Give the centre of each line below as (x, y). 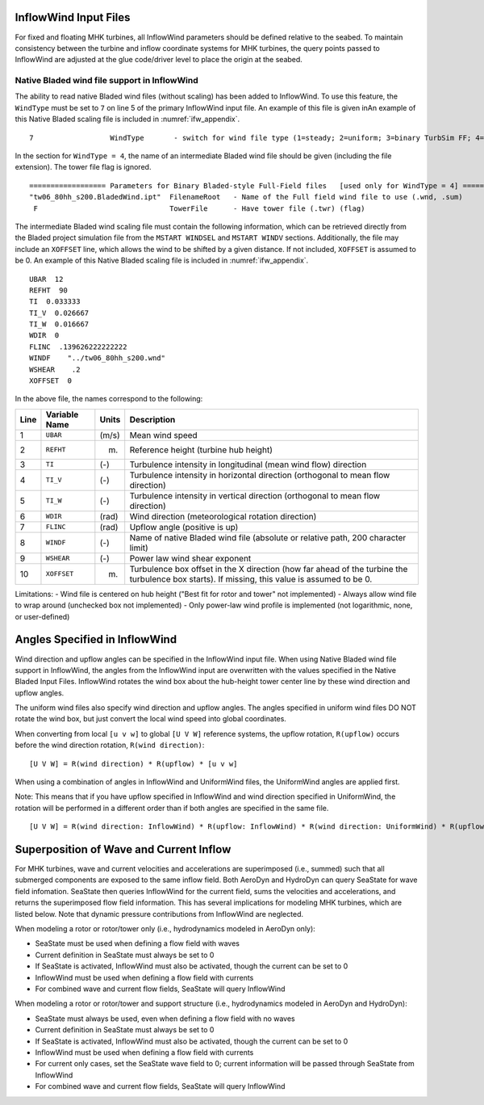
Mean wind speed (163, 435)
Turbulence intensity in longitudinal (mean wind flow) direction (248, 464)
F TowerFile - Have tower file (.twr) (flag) (199, 208)
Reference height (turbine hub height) (201, 450)
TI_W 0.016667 (59, 324)
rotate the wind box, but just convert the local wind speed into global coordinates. (150, 719)
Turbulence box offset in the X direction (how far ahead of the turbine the (269, 569)
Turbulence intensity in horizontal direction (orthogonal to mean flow (260, 475)
